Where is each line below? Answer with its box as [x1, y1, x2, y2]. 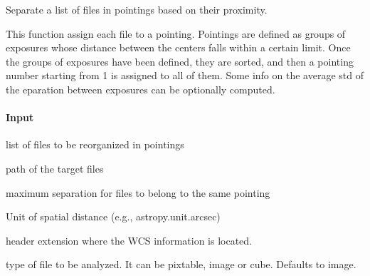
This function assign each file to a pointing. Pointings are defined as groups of [6, 26, 346, 41]
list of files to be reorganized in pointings [6, 137, 184, 152]
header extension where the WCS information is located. [6, 232, 252, 247]
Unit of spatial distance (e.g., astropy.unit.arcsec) [6, 209, 221, 224]
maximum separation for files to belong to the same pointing [6, 185, 270, 200]
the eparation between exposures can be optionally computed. [6, 81, 275, 96]
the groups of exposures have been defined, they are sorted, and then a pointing [6, 53, 354, 68]
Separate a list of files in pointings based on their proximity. [6, 2, 268, 16]
